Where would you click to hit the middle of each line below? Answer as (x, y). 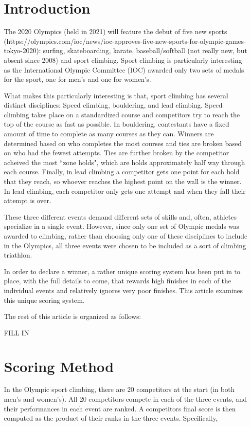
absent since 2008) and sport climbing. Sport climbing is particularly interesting (123, 60)
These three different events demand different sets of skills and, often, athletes (120, 216)
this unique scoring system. (45, 300)
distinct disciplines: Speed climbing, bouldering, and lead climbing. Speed (113, 105)
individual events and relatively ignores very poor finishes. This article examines (124, 290)
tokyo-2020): (22, 50)
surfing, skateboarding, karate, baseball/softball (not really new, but (145, 50)
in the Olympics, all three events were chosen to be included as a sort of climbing (125, 245)
